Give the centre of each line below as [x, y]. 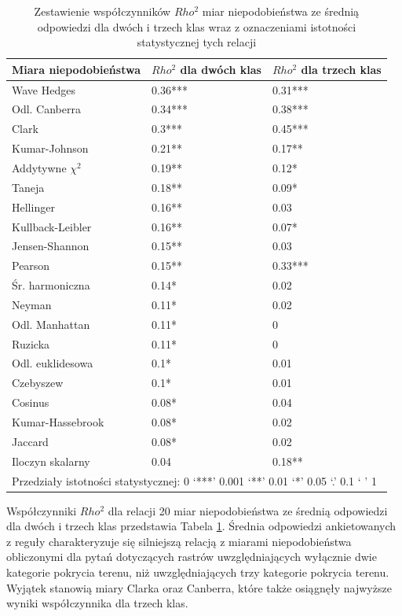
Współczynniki [42, 510]
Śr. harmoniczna [51, 285]
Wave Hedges [44, 89]
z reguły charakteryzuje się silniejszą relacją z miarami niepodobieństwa [179, 541]
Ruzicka [31, 343]
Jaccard [30, 441]
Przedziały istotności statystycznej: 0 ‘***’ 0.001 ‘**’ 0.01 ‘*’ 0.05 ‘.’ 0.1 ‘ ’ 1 [194, 480]
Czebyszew [38, 383]
